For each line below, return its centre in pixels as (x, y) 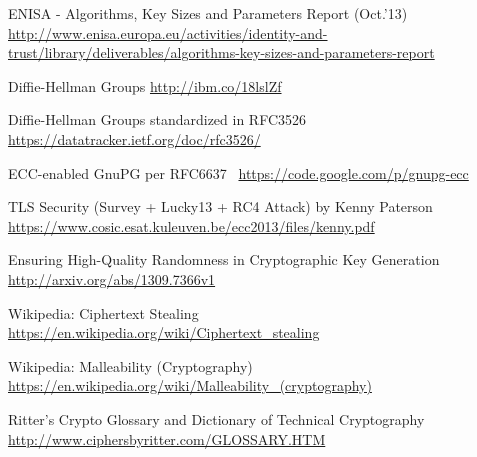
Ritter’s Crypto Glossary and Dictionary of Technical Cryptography (216, 418)
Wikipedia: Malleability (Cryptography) (130, 365)
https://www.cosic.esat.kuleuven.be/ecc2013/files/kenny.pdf (191, 225)
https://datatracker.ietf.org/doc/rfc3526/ (134, 138)
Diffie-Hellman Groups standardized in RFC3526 (157, 119)
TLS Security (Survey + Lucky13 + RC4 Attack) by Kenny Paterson (220, 206)
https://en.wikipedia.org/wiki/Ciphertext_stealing (164, 332)
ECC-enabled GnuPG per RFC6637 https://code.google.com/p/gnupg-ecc (238, 172)
